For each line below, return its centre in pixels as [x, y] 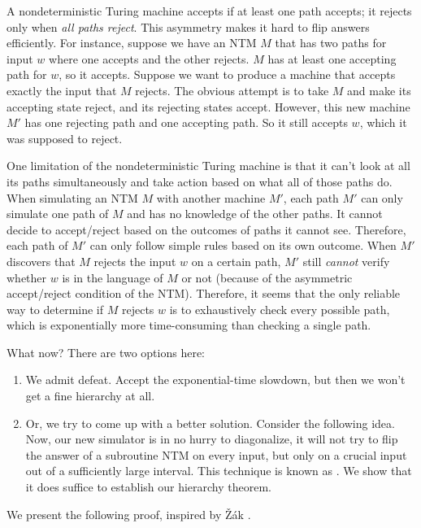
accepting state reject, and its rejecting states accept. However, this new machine [208, 106]
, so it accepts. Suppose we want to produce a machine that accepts [227, 74]
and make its [379, 90]
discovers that [41, 261]
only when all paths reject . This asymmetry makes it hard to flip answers [188, 26]
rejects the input [135, 261]
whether [27, 277]
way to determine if [55, 309]
